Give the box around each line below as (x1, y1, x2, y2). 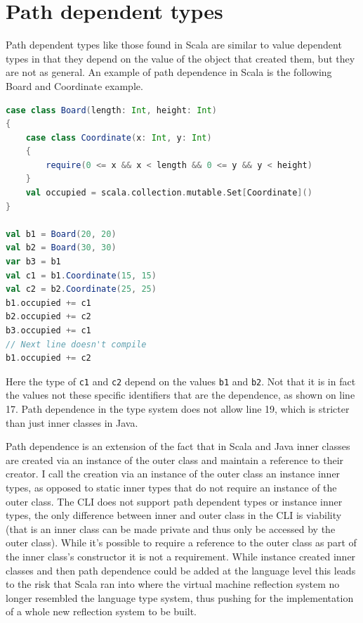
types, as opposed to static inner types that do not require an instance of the (6, 480, 337, 494)
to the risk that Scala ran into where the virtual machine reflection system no (6, 577, 340, 591)
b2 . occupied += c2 (6, 311, 91, 322)
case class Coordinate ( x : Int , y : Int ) (25, 132, 212, 143)
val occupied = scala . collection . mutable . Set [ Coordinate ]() (25, 188, 312, 198)
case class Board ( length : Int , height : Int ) (6, 105, 217, 115)
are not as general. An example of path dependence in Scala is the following (6, 65, 332, 79)
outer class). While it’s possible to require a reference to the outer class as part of (6, 535, 357, 550)
